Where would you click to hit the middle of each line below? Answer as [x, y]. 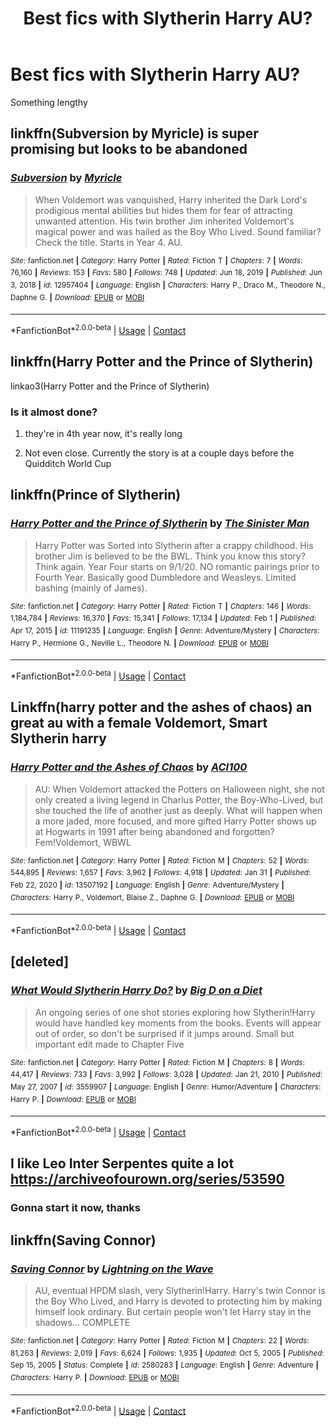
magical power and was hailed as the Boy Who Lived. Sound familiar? [178, 231]
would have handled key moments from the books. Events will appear [178, 1023]
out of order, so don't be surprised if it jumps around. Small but [164, 1033]
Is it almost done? [54, 412]
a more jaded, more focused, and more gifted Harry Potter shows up [175, 821]
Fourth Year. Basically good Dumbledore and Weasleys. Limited [165, 577]
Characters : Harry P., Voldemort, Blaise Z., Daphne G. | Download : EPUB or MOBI [152, 897]
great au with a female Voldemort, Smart [139, 723]
